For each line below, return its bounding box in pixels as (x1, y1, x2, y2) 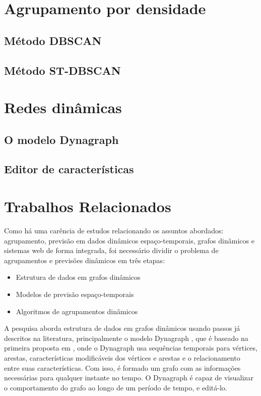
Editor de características (4, 161, 134, 177)
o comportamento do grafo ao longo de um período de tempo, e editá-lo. (4, 382, 227, 392)
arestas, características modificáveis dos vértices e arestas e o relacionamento (4, 352, 240, 363)
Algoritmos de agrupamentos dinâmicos (16, 306, 138, 316)
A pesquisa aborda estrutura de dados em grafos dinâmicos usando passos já (4, 323, 240, 333)
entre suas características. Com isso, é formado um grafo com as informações (4, 362, 241, 373)
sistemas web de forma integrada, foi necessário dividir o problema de (4, 245, 219, 256)
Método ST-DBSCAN (4, 62, 121, 78)
